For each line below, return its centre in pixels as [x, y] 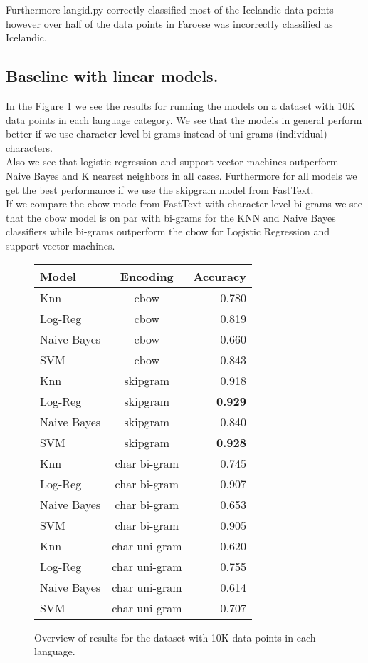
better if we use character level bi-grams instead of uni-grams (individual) [167, 134]
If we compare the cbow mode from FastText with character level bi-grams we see [184, 204]
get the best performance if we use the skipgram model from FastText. [160, 189]
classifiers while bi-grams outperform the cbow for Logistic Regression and [168, 231]
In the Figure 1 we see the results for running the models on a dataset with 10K [181, 105]
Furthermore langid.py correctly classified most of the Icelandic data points [170, 9]
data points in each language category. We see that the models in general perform [184, 119]
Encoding [147, 276]
